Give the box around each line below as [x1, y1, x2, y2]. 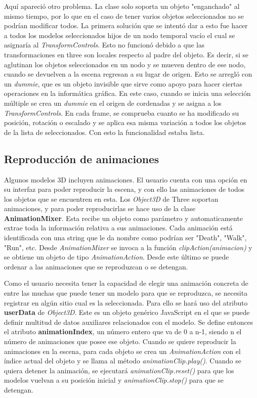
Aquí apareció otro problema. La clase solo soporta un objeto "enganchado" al [4, 1, 240, 11]
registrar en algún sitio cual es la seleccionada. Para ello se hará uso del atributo [4, 297, 248, 308]
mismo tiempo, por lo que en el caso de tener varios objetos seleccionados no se [4, 10, 244, 21]
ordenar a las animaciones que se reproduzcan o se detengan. [4, 261, 188, 271]
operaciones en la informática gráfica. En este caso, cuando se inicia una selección [4, 88, 251, 98]
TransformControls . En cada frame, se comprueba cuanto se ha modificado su [4, 107, 239, 118]
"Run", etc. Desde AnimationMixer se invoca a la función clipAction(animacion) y [4, 242, 253, 252]
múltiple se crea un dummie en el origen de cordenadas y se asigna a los [4, 97, 221, 108]
